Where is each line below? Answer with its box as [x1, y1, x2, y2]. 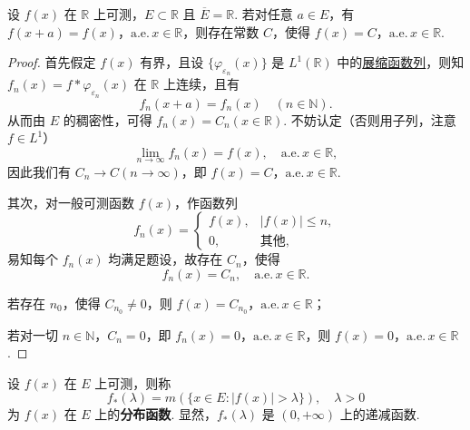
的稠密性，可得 [63, 110, 152, 129]
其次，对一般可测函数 [7, 192, 134, 211]
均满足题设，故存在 [108, 249, 223, 269]
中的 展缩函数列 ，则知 [337, 53, 465, 72]
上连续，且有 [162, 74, 240, 93]
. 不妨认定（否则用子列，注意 [283, 110, 456, 129]
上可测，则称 [94, 373, 171, 392]
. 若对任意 [234, 5, 293, 23]
